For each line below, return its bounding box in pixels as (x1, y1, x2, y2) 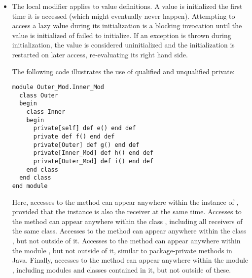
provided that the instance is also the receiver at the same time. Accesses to (12, 206, 242, 217)
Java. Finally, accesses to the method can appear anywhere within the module (12, 255, 249, 265)
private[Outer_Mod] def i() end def (33, 158, 154, 165)
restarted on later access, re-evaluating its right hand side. (12, 49, 188, 59)
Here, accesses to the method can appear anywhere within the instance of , (12, 196, 239, 207)
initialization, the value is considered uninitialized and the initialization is (12, 40, 235, 50)
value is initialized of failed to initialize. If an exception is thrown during (12, 30, 231, 40)
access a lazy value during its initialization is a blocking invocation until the (12, 20, 242, 31)
